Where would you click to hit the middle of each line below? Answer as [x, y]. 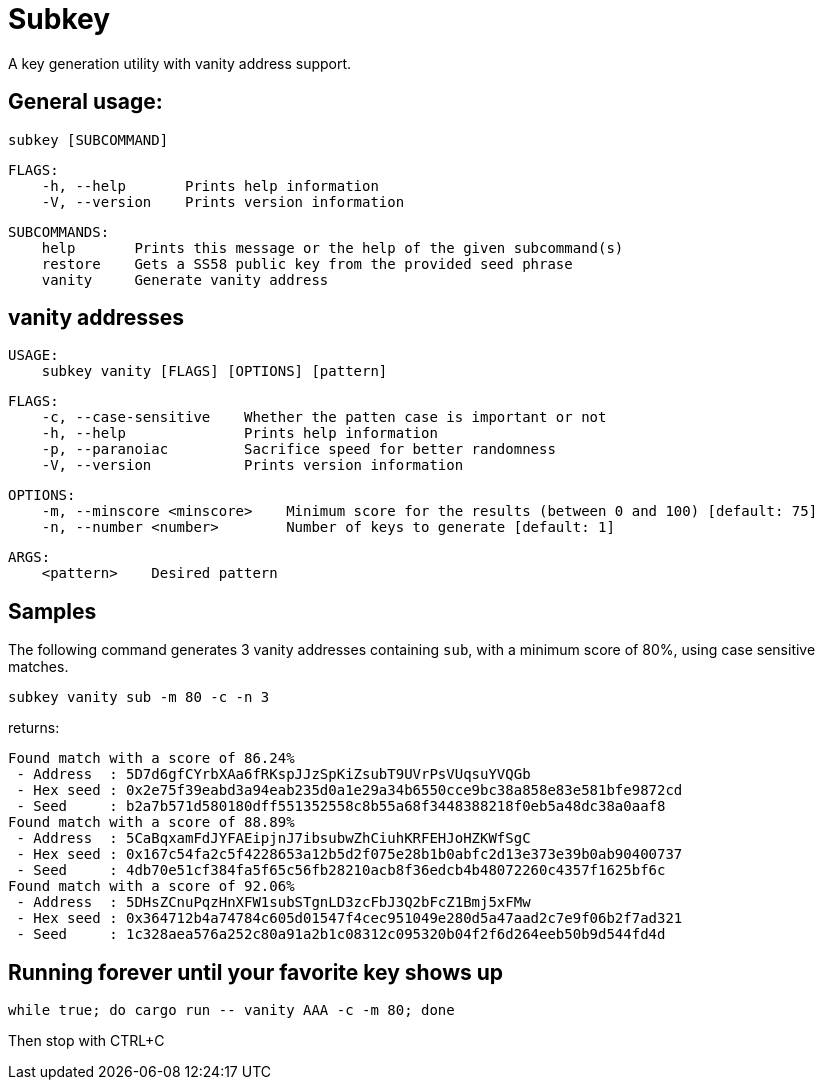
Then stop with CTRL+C [86, 1041]
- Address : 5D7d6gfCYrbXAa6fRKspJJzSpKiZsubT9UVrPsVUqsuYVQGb [273, 774]
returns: [34, 728]
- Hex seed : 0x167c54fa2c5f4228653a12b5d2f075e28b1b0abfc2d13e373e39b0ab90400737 [349, 854]
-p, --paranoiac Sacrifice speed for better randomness [298, 449]
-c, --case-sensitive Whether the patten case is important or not [324, 417]
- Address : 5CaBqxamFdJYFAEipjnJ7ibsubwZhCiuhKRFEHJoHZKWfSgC [273, 838]
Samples [52, 611]
